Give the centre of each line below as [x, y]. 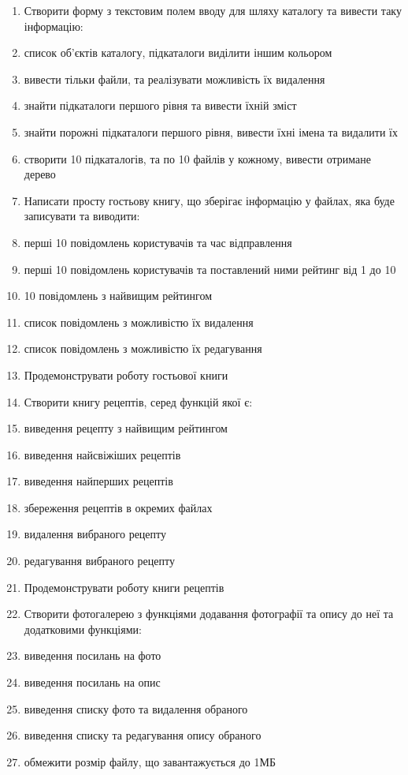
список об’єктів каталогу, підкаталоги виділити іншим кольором [178, 52]
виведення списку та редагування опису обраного [143, 735]
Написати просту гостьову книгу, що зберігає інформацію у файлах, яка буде [209, 200]
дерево [40, 174]
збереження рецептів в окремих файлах [118, 507]
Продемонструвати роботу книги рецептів [124, 587]
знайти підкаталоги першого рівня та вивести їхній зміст [160, 105]
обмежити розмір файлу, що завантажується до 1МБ [150, 761]
